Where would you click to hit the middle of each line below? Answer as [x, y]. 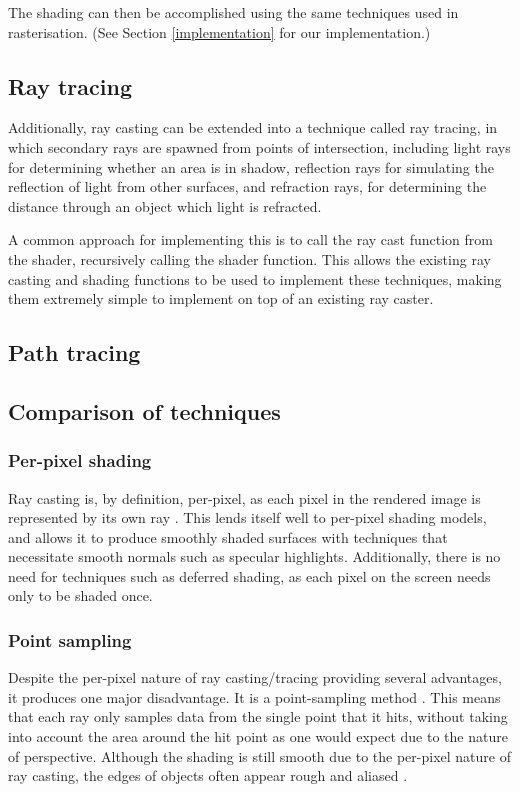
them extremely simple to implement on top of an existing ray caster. [221, 298]
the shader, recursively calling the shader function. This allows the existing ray [249, 258]
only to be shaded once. [80, 595]
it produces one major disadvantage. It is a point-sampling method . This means [254, 696]
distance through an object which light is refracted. [165, 205]
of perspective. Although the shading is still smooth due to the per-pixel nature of [259, 755]
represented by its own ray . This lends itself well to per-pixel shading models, [247, 517]
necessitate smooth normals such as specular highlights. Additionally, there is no [254, 556]
